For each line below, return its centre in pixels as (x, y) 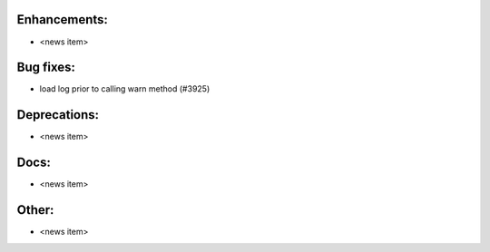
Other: (35, 210)
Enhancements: (63, 19)
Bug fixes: (46, 68)
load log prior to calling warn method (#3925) (125, 89)
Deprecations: (58, 115)
